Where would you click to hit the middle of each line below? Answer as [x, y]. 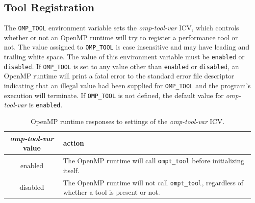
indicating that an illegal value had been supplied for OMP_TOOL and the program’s [127, 86]
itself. [71, 170]
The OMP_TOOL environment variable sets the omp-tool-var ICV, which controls [122, 28]
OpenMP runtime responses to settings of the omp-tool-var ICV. [127, 121]
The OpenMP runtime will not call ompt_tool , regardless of [153, 182]
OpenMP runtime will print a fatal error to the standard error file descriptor [119, 76]
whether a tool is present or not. [112, 192]
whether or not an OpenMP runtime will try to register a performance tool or [121, 37]
